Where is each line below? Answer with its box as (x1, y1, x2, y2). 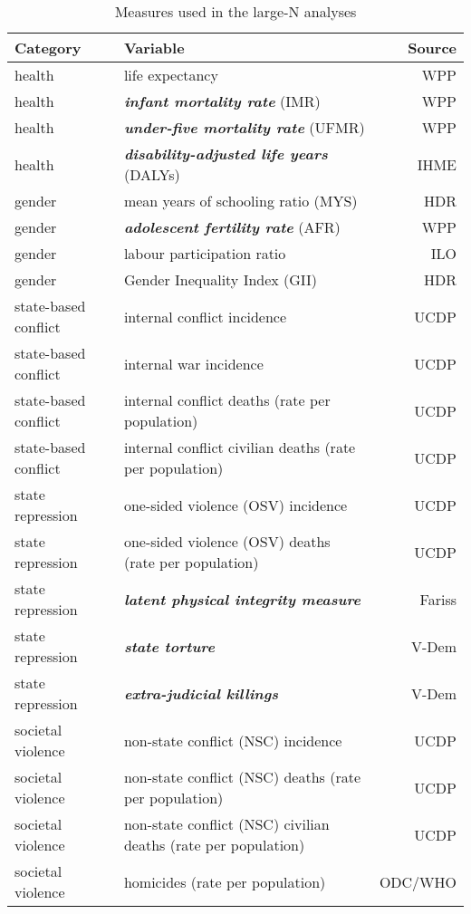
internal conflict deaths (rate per (123, 390, 331, 410)
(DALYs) (123, 164, 180, 185)
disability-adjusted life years (123, 143, 328, 164)
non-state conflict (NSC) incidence (123, 729, 342, 751)
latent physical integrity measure (123, 588, 361, 610)
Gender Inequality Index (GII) (123, 269, 318, 290)
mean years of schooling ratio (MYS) (123, 190, 358, 211)
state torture (123, 635, 215, 657)
